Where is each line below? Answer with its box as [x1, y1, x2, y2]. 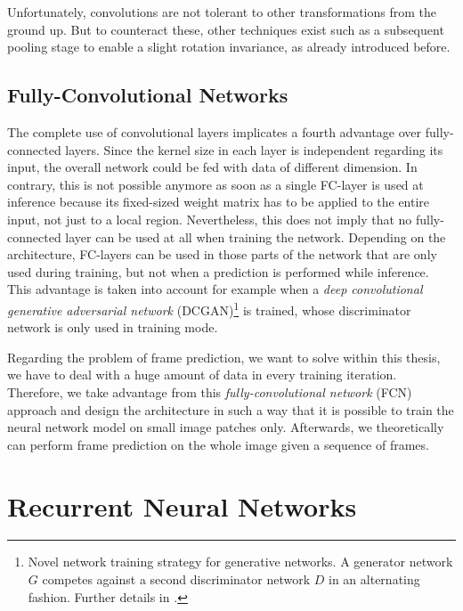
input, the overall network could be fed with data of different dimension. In [7, 158, 418, 176]
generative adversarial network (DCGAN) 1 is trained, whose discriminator [7, 297, 411, 319]
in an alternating [329, 570, 420, 589]
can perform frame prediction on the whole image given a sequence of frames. [7, 435, 429, 453]
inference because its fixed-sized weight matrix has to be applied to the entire [7, 192, 430, 211]
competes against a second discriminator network [42, 570, 311, 589]
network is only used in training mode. [7, 318, 218, 337]
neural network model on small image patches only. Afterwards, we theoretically [7, 418, 444, 436]
